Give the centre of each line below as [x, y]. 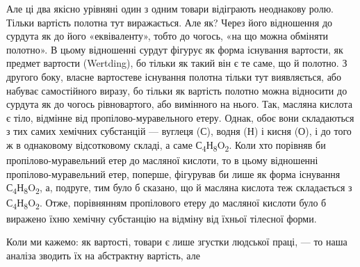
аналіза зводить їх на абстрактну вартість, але [103, 255]
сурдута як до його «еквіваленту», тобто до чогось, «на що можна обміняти [167, 36]
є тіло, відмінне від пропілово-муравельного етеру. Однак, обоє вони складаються [180, 117]
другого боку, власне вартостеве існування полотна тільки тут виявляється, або [174, 76]
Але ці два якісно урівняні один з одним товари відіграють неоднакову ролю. [170, 8]
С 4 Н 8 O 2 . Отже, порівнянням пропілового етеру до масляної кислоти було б [166, 204]
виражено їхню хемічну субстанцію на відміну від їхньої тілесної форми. [162, 218]
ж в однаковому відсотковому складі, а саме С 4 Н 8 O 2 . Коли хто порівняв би [166, 145]
